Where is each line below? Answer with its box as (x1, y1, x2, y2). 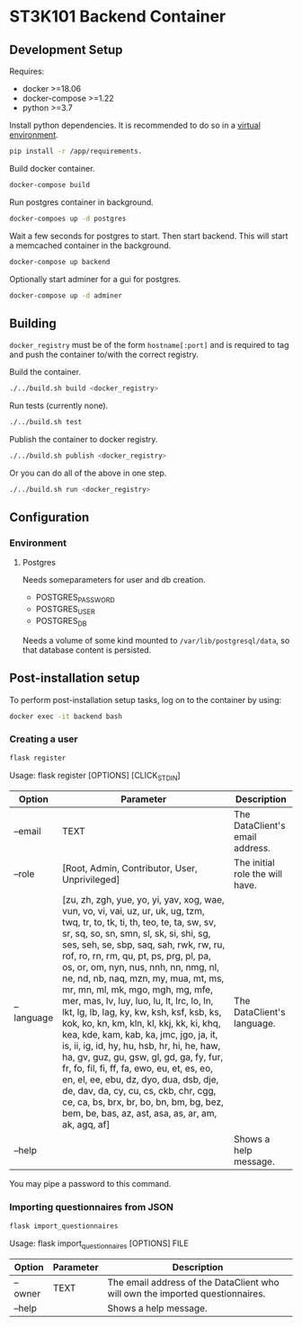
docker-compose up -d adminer (9, 290, 123, 300)
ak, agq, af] (61, 1118, 111, 1131)
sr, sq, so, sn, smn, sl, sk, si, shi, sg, (61, 928, 211, 940)
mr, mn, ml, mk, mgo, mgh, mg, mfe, (61, 983, 213, 996)
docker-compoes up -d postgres (9, 214, 127, 223)
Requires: (9, 66, 45, 76)
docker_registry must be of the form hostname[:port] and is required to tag (9, 340, 289, 351)
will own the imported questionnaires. (107, 1287, 266, 1300)
